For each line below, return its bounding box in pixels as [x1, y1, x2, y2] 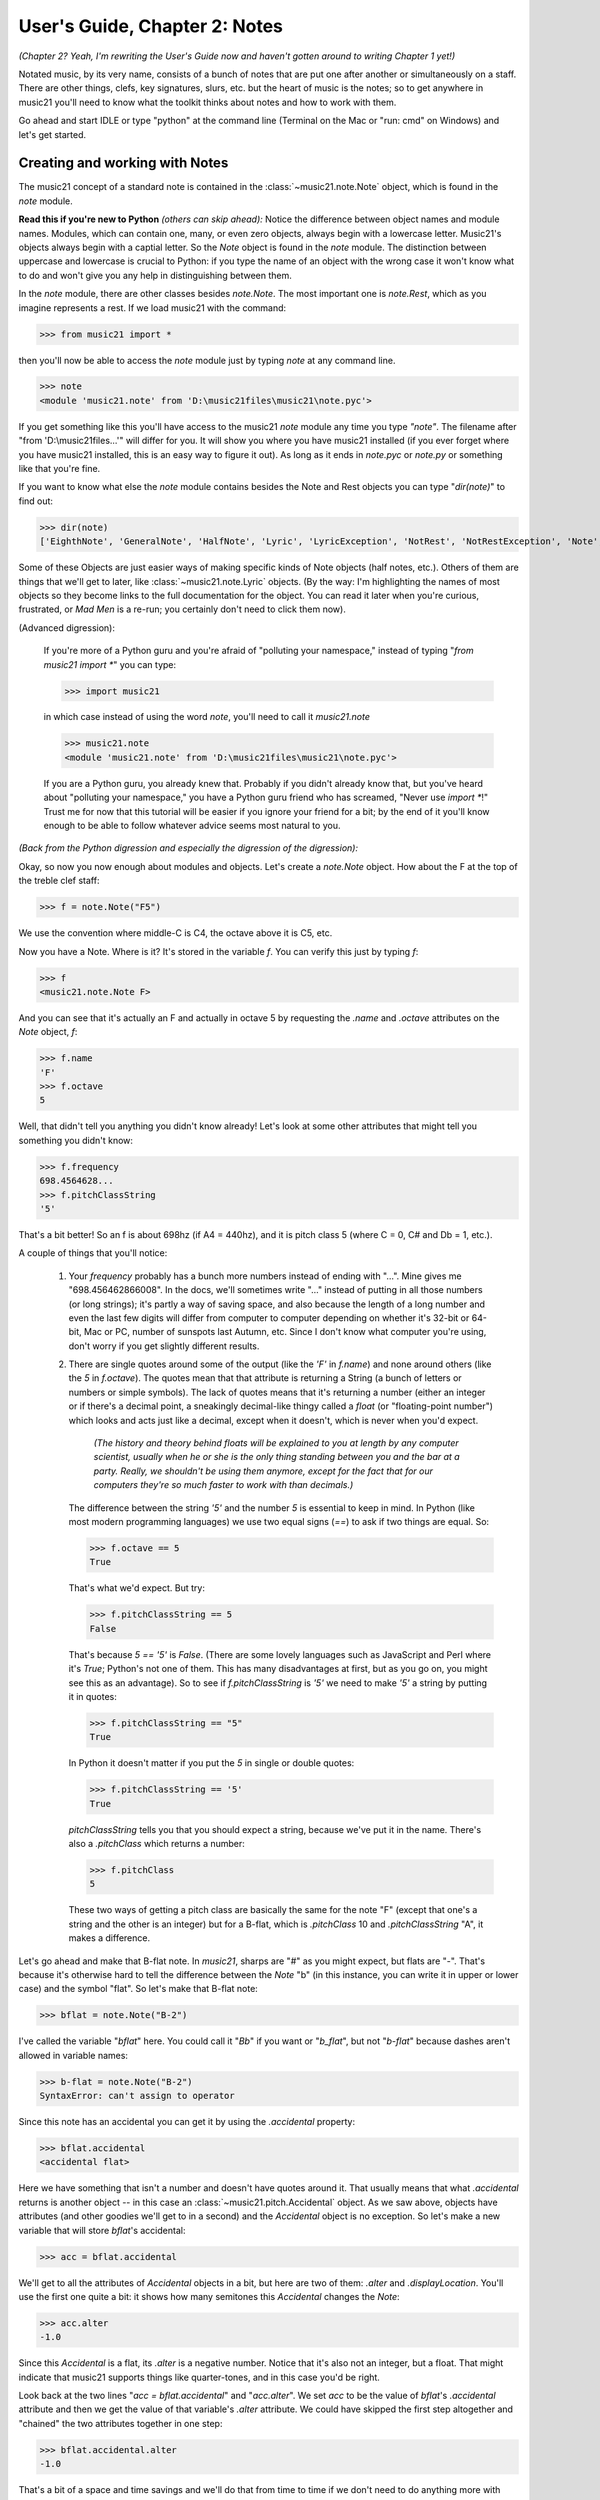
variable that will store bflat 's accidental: [18, 2224, 186, 2236]
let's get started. [18, 128, 87, 140]
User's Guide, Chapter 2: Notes [18, 15, 284, 37]
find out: [18, 495, 54, 507]
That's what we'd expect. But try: [68, 1582, 205, 1594]
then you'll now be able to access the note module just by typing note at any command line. [18, 354, 396, 366]
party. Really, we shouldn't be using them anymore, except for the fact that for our [93, 1465, 434, 1477]
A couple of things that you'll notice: [18, 1247, 168, 1259]
